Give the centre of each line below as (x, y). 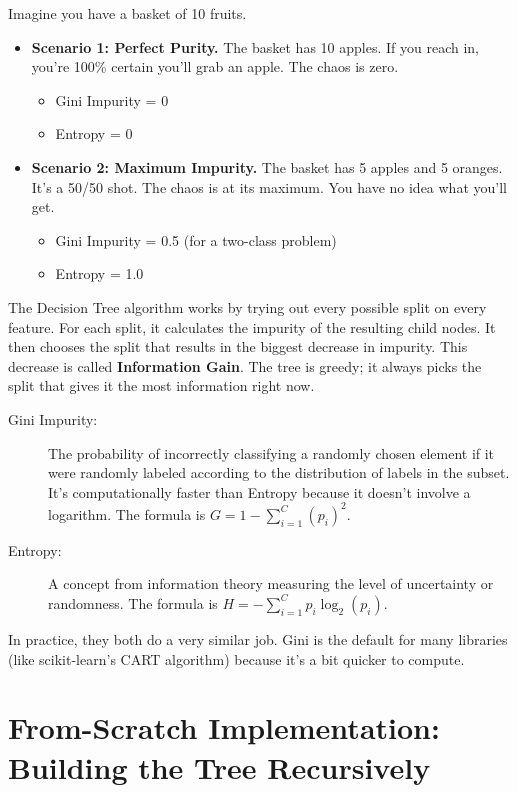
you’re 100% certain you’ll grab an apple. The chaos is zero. (215, 66)
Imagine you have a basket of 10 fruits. (127, 13)
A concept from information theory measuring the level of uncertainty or (271, 583)
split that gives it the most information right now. (161, 385)
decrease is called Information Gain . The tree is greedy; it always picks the (245, 365)
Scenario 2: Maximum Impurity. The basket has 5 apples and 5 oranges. (267, 166)
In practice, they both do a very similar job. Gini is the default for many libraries (258, 638)
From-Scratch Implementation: (224, 727)
